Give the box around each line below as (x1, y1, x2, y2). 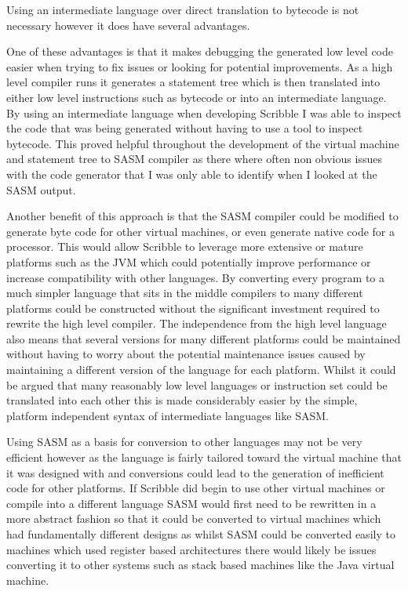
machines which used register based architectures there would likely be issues (6, 541, 377, 557)
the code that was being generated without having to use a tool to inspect (6, 120, 363, 136)
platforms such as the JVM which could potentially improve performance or (6, 253, 371, 270)
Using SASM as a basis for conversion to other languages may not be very (6, 433, 362, 450)
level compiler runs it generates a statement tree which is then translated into (6, 74, 381, 90)
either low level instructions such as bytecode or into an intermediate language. (6, 89, 387, 105)
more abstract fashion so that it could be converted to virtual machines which (6, 510, 381, 527)
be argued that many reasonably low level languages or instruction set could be (6, 376, 388, 393)
